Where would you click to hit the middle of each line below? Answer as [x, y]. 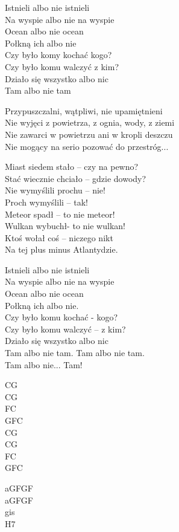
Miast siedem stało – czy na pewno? [72, 167]
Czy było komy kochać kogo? [58, 55]
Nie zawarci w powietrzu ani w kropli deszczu [89, 134]
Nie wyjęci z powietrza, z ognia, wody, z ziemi [90, 122]
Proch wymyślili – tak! [46, 202]
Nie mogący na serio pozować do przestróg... [87, 146]
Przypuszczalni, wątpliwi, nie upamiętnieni [84, 110]
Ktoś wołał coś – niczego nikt [59, 237]
